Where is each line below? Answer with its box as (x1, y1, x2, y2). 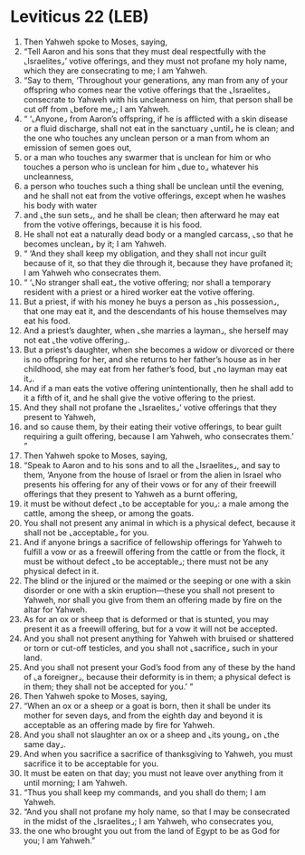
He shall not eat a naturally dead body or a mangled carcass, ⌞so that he (23, 228, 293, 239)
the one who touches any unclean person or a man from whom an (23, 132, 270, 143)
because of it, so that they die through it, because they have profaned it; (23, 257, 293, 268)
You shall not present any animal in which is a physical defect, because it (23, 517, 296, 528)
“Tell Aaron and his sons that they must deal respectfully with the (23, 45, 266, 56)
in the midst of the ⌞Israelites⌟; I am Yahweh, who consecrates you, (23, 815, 274, 826)
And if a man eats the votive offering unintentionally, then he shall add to (23, 382, 294, 393)
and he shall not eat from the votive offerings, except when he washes (23, 190, 286, 201)
